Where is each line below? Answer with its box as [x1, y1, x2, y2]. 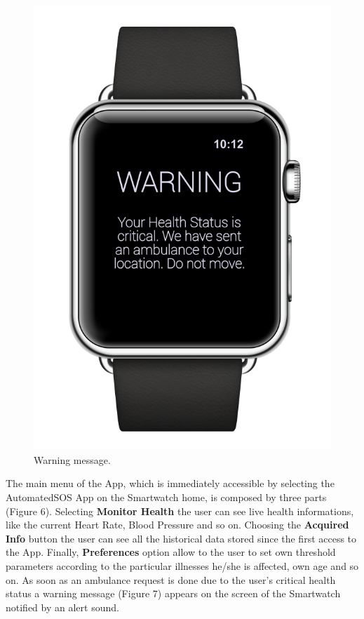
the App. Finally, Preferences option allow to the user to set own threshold [6, 545, 336, 559]
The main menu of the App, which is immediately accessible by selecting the [6, 476, 335, 491]
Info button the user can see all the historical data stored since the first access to [6, 531, 357, 545]
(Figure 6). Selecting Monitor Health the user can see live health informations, [6, 503, 354, 518]
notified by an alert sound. [6, 599, 119, 614]
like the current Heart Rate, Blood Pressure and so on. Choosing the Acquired [6, 517, 349, 532]
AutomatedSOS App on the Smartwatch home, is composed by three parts [6, 490, 327, 504]
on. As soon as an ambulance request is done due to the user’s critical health [6, 572, 336, 587]
